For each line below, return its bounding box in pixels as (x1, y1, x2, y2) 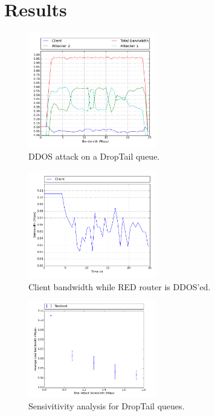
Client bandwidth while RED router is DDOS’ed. (28, 280, 211, 293)
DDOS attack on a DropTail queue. (28, 150, 160, 163)
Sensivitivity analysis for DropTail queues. (28, 399, 185, 412)
